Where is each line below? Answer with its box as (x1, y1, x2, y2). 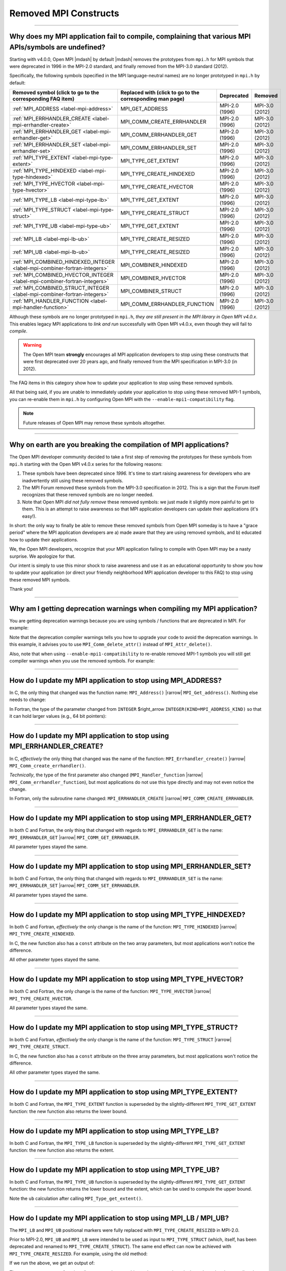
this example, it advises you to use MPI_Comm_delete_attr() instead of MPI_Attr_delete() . (9, 641, 212, 648)
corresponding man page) (120, 96, 185, 103)
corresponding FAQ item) (12, 96, 75, 103)
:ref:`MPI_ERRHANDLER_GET (12, 128, 82, 135)
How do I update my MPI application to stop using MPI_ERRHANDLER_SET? (9, 862, 251, 870)
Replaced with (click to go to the (120, 89, 200, 96)
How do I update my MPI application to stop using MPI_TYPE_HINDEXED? (9, 910, 246, 919)
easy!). (22, 513, 37, 519)
